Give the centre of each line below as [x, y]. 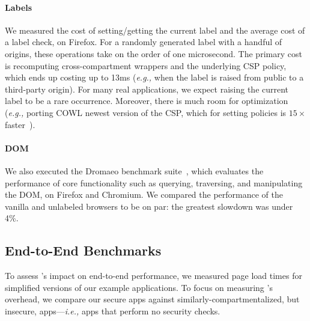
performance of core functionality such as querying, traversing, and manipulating [154, 182]
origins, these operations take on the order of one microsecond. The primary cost [153, 53]
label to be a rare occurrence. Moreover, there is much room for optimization [147, 101]
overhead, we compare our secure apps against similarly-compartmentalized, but [152, 299]
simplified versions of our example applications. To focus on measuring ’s [139, 287]
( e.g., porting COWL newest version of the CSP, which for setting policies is [146, 112]
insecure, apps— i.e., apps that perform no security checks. [113, 310]
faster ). [20, 124]
